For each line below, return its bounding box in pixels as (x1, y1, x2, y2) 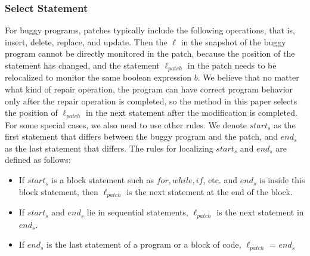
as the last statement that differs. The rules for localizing (5, 141, 213, 154)
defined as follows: (5, 153, 71, 166)
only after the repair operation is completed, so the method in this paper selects (5, 94, 297, 107)
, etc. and (203, 174, 238, 186)
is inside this (259, 174, 305, 186)
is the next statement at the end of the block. (126, 185, 293, 198)
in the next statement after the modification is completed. (86, 106, 297, 119)
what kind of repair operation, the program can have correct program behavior (5, 83, 293, 95)
